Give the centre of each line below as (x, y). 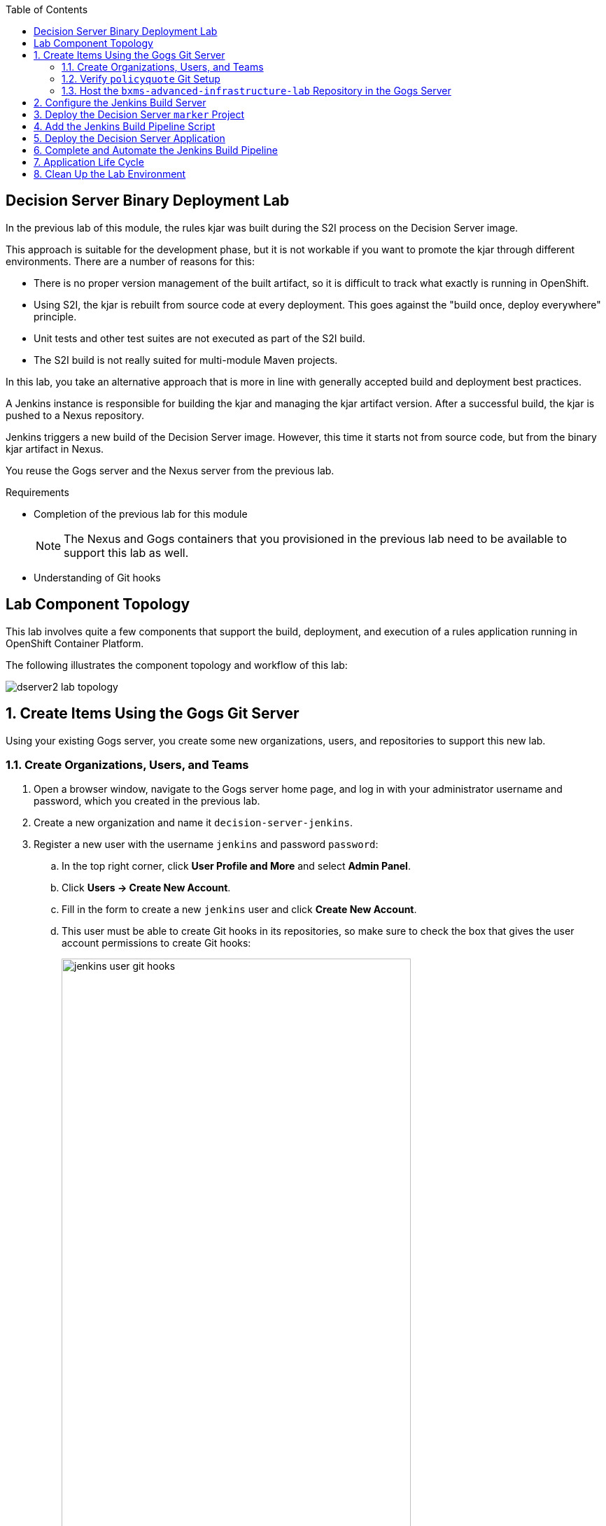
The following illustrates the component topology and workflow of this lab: (177, 665)
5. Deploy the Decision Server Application (129, 138)
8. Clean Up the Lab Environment (110, 174)
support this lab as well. (126, 552)
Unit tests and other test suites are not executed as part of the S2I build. (199, 338)
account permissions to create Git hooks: (156, 943)
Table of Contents (47, 9)
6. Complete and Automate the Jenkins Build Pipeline (156, 150)
